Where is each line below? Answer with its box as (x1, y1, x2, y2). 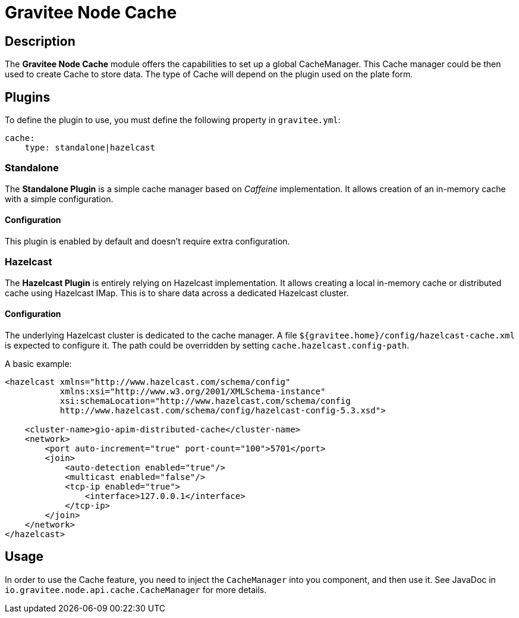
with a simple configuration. (5, 193, 114, 204)
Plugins (5, 89, 51, 105)
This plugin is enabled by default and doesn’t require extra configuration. (5, 236, 290, 246)
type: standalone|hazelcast (24, 143, 155, 153)
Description (5, 33, 76, 49)
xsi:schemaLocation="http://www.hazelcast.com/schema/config (59, 396, 351, 406)
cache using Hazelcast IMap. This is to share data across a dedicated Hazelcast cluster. (5, 287, 349, 298)
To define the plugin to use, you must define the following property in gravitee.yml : (5, 115, 341, 126)
